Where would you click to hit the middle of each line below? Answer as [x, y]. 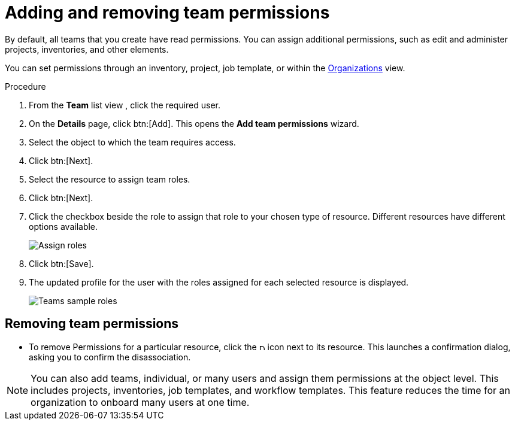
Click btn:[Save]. [61, 263]
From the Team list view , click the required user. [125, 105]
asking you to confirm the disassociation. [110, 357]
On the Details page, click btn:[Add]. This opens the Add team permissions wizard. [194, 123]
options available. [63, 226]
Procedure [25, 86]
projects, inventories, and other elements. [87, 49]
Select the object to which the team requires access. [132, 142]
